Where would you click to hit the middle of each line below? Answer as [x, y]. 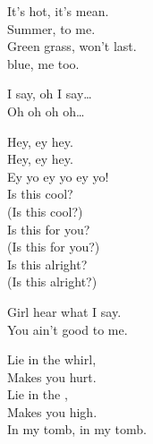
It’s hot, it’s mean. [58, 11]
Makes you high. [52, 411]
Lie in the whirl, [52, 359]
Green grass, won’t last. [72, 46]
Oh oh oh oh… [46, 111]
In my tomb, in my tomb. [77, 429]
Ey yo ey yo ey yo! [58, 176]
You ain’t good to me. [68, 329]
